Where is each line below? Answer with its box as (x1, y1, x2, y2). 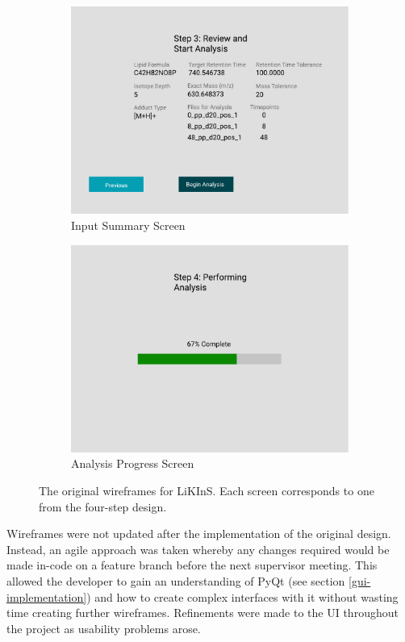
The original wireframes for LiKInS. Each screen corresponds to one (39, 482, 374, 499)
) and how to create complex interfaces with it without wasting (86, 588, 399, 605)
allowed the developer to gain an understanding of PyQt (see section (6, 573, 345, 589)
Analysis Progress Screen (71, 455, 194, 472)
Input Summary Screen (71, 216, 186, 233)
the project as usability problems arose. (6, 619, 201, 636)
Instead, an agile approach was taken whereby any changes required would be (6, 540, 390, 557)
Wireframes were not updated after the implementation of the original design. (6, 525, 391, 542)
